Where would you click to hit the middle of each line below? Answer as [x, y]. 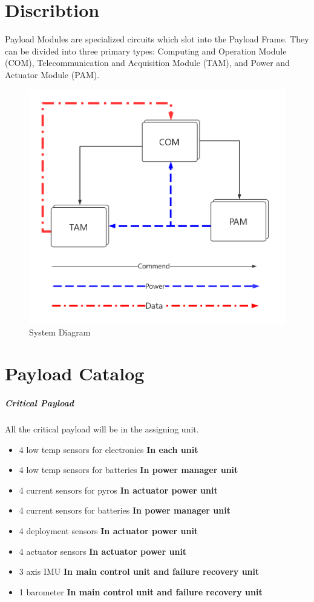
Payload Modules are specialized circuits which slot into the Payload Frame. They [157, 39]
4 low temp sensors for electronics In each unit [109, 449]
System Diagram [60, 332]
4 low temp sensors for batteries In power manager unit [129, 470]
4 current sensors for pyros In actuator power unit [118, 490]
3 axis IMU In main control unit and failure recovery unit [139, 571]
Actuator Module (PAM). [52, 74]
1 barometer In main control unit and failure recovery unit [141, 591]
